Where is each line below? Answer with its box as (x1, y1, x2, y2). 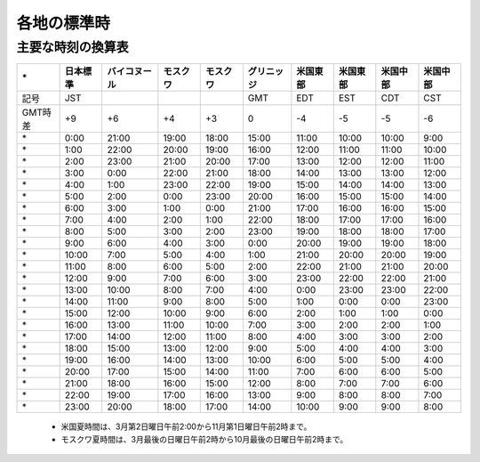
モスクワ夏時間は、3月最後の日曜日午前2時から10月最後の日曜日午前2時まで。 (60, 434, 348, 444)
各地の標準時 (16, 13, 111, 33)
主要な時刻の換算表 (16, 39, 129, 55)
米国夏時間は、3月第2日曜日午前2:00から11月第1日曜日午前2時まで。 (60, 421, 312, 432)
